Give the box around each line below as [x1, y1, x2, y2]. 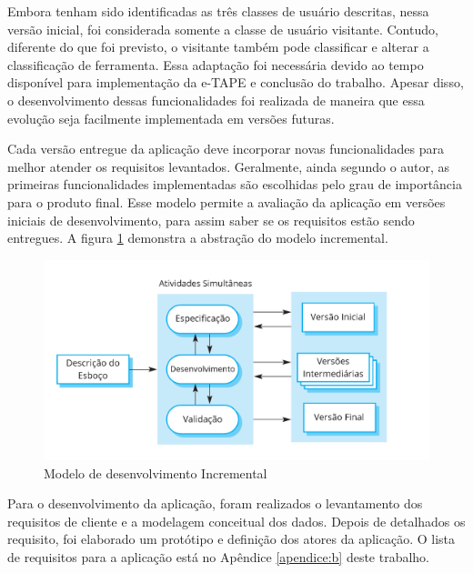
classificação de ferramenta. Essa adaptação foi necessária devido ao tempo [7, 55, 424, 74]
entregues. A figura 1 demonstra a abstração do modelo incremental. [7, 228, 388, 247]
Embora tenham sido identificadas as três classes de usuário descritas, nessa [7, 2, 429, 20]
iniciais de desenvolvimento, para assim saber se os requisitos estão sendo [7, 210, 415, 229]
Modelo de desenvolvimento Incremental [44, 463, 267, 482]
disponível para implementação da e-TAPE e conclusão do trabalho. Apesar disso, [7, 73, 464, 92]
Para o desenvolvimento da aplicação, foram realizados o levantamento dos [7, 494, 423, 513]
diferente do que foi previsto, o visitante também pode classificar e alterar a [7, 37, 429, 56]
